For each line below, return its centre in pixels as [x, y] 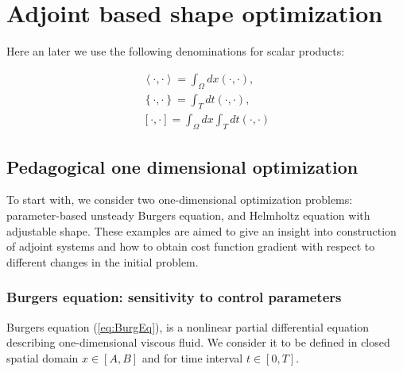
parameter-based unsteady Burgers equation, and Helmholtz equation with [188, 215]
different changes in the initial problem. [103, 261]
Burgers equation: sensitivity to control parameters [174, 297]
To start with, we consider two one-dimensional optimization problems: [180, 199]
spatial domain [43, 357]
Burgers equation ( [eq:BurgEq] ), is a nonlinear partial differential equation [188, 326]
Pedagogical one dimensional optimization [182, 166]
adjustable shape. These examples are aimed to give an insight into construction [201, 230]
